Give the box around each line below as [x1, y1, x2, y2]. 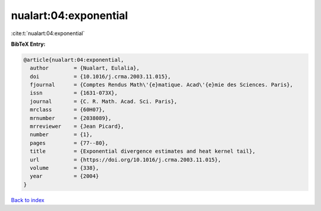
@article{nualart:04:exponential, [23, 56, 124, 63]
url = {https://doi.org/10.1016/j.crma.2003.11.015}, [30, 156, 221, 163]
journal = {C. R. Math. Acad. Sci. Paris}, [30, 98, 178, 105]
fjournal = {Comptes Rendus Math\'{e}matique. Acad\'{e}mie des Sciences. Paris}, [30, 81, 294, 89]
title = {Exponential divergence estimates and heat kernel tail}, [30, 148, 256, 155]
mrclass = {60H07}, [30, 106, 105, 113]
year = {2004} [30, 173, 99, 179]
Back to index [11, 196, 45, 203]
